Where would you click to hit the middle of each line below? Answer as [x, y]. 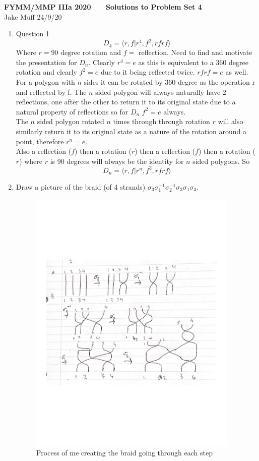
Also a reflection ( [44, 151]
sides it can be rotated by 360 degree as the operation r [169, 82]
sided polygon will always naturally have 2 [161, 92]
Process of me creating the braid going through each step [124, 453]
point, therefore [40, 141]
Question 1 [33, 34]
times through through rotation [161, 121]
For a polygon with [45, 82]
